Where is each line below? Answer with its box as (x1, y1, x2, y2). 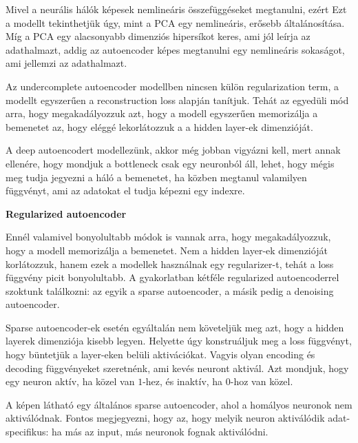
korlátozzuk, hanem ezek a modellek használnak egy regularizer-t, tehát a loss (6, 256, 334, 271)
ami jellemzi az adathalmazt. (6, 56, 127, 70)
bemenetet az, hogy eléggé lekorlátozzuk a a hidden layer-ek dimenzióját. (6, 119, 313, 134)
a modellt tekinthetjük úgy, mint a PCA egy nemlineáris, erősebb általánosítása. (6, 15, 345, 30)
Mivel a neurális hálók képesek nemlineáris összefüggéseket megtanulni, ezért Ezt (6, 2, 347, 16)
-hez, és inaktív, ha (143, 374, 223, 389)
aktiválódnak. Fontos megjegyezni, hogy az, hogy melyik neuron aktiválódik (6, 411, 325, 425)
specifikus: (6, 424, 49, 439)
